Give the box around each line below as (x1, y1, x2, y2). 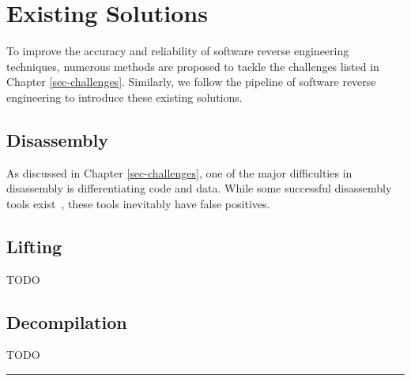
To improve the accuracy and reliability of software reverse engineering (6, 43, 349, 59)
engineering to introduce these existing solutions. (6, 88, 243, 105)
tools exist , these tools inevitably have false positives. (6, 195, 270, 211)
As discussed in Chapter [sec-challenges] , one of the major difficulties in (6, 164, 353, 181)
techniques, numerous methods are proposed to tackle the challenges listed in (6, 58, 379, 74)
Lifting (6, 233, 62, 258)
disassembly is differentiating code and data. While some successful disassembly (6, 180, 392, 196)
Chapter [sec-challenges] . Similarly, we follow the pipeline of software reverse (6, 73, 376, 90)
